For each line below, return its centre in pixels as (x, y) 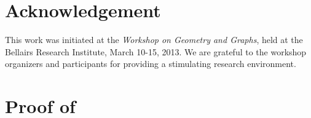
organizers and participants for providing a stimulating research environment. (151, 64)
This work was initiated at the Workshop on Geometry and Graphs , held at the (154, 40)
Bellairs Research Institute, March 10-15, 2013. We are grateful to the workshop (156, 51)
